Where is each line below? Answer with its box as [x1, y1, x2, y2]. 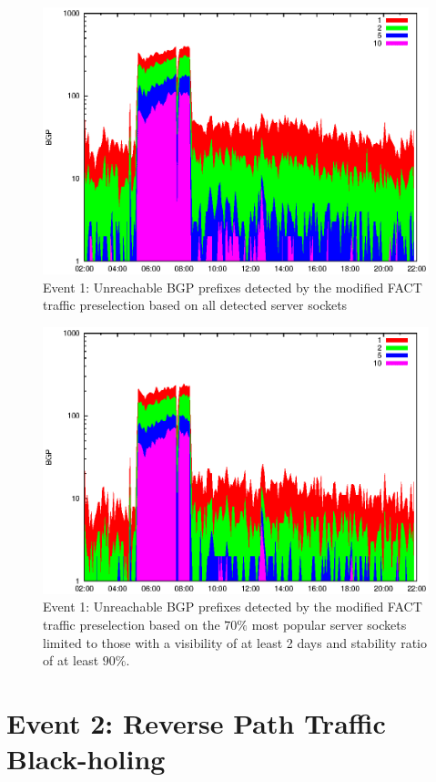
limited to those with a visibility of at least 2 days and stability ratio [43, 633, 427, 652]
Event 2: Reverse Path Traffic [6, 705, 386, 741]
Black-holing [6, 740, 166, 777]
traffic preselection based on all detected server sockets [43, 295, 348, 314]
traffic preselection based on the [43, 615, 220, 634]
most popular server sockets [251, 615, 407, 634]
